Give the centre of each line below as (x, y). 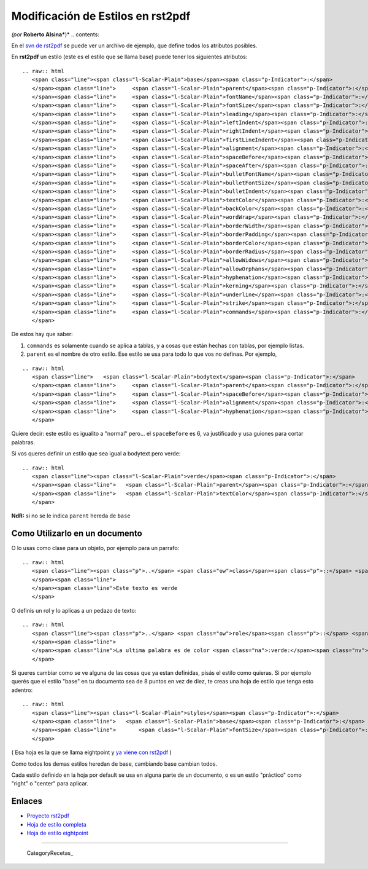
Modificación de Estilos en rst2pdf (101, 16)
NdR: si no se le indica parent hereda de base (71, 516)
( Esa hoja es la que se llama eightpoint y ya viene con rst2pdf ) (91, 752)
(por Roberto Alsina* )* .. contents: (55, 34)
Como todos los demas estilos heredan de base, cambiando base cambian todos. (114, 764)
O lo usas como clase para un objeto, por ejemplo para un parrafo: (95, 548)
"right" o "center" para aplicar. (50, 784)
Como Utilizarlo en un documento (77, 534)
